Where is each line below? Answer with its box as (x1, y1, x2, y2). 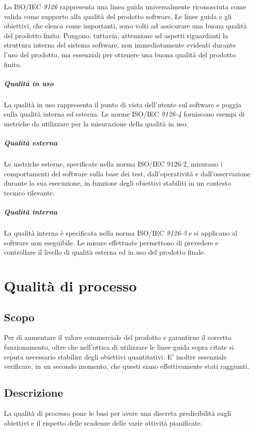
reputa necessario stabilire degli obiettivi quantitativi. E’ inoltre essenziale (4, 351, 227, 361)
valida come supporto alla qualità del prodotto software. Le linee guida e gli (4, 11, 232, 21)
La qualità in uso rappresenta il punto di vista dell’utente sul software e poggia (4, 99, 242, 109)
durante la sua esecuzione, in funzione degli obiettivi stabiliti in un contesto (4, 178, 231, 188)
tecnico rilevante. (4, 187, 55, 197)
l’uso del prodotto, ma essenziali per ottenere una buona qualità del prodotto (4, 49, 236, 59)
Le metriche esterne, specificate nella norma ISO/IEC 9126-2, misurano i (4, 159, 223, 169)
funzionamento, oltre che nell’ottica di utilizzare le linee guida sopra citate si (4, 341, 234, 352)
